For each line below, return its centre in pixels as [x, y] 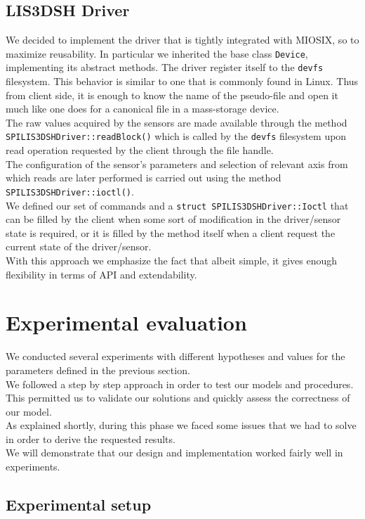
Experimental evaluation [126, 322]
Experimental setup [79, 505]
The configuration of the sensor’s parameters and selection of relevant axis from [177, 164]
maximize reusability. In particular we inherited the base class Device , [157, 53]
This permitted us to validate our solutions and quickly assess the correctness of [178, 398]
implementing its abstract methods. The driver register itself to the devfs [165, 67]
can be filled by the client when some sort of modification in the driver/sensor [173, 219]
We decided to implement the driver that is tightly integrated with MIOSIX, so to [182, 40]
